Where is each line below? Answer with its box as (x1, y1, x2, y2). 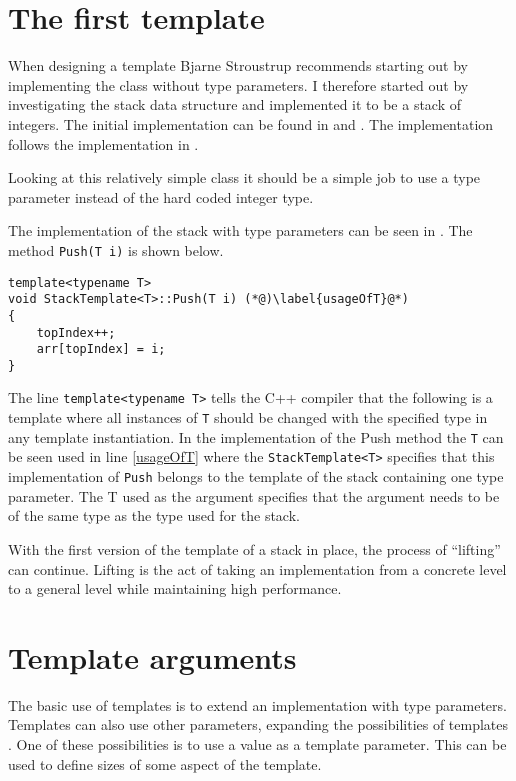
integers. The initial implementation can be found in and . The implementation (8, 113, 494, 134)
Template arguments (8, 636, 297, 677)
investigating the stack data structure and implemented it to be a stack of (8, 94, 462, 115)
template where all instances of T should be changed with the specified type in (8, 407, 488, 428)
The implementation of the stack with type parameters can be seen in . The (8, 220, 473, 241)
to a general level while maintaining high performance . (8, 578, 342, 599)
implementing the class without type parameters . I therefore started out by (8, 74, 469, 95)
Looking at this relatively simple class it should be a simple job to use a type (8, 167, 481, 188)
